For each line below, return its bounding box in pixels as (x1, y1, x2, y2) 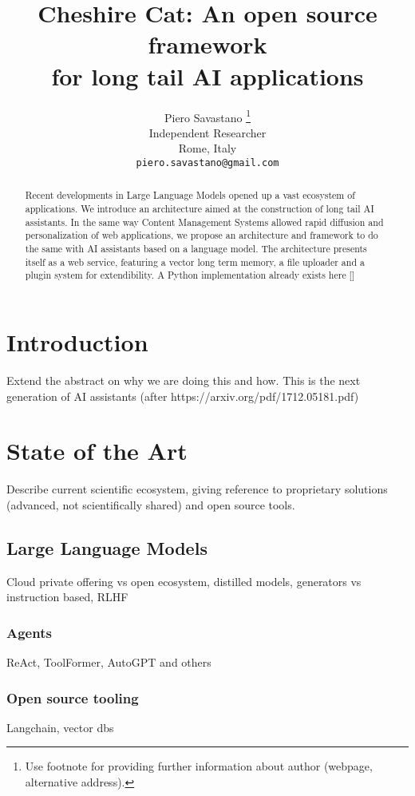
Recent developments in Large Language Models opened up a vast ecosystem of (25, 188, 355, 202)
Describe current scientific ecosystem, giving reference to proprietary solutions (6, 481, 388, 497)
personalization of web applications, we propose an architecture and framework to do (25, 228, 378, 242)
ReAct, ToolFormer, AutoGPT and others (6, 654, 211, 671)
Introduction (6, 325, 148, 358)
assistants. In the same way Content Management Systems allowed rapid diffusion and (25, 215, 384, 228)
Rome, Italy (178, 140, 237, 156)
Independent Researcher (148, 124, 267, 141)
